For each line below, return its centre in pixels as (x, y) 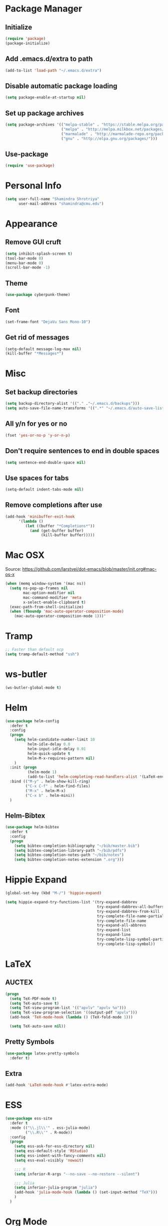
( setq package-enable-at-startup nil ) (45, 98)
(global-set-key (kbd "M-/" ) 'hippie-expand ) (53, 893)
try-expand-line (114, 935)
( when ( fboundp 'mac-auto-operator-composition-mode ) (67, 611)
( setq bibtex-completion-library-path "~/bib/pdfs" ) (70, 850)
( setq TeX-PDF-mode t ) (33, 998)
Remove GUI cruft (33, 242)
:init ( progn (23, 768)
